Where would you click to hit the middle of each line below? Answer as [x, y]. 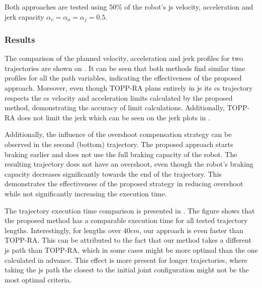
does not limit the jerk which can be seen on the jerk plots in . [114, 117]
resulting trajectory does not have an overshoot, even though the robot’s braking [129, 164]
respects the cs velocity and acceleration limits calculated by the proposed [119, 97]
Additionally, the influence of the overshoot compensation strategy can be [118, 134]
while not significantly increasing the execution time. [86, 193]
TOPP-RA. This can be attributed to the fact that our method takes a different [128, 240]
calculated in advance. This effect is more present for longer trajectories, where [126, 260]
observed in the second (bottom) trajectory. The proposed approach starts [119, 144]
